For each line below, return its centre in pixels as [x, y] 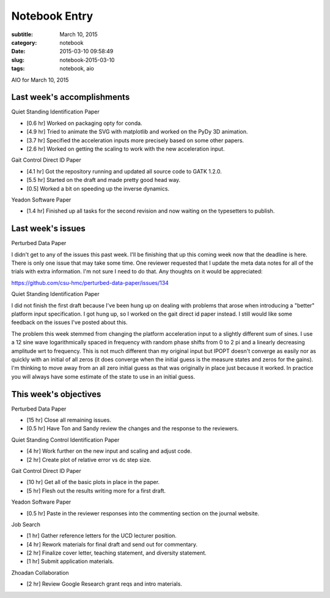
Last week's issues [48, 229]
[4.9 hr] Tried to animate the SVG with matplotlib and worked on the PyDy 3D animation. [137, 132]
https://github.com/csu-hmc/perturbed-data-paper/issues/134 [90, 282]
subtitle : [22, 34]
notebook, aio [77, 69]
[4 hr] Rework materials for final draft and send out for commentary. [112, 544]
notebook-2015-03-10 [87, 60]
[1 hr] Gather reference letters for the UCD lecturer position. [102, 536]
